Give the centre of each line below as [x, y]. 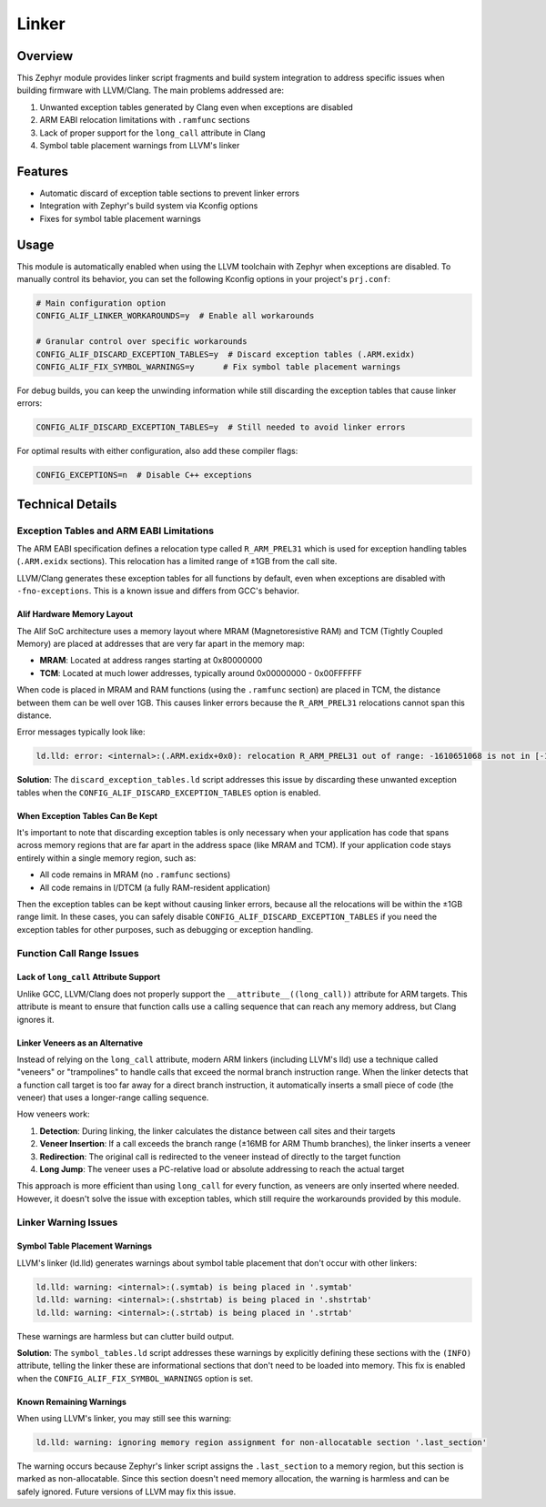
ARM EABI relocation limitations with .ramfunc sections [145, 120]
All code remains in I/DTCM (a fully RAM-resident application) [155, 887]
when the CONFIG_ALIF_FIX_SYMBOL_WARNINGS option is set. [135, 1378]
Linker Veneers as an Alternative [80, 1043]
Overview [45, 56]
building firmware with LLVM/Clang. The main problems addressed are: [150, 90]
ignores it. [35, 1019]
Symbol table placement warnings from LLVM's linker [140, 146]
